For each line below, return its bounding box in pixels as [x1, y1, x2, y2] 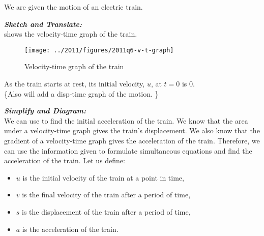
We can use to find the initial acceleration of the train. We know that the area [4, 115, 248, 126]
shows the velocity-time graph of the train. [4, 28, 137, 39]
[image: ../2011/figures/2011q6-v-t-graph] [24, 46, 174, 54]
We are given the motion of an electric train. [4, 2, 143, 12]
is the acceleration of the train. [22, 223, 119, 234]
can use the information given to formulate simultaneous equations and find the [4, 145, 252, 156]
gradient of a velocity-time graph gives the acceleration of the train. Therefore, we [4, 135, 260, 145]
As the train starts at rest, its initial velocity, [4, 78, 145, 89]
